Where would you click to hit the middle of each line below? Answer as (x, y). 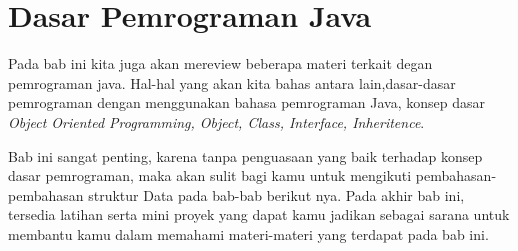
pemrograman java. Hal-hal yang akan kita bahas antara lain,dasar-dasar (232, 82)
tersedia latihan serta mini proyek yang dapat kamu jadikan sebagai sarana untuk (259, 214)
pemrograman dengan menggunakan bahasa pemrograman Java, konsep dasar (247, 102)
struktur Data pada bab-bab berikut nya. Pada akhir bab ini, (276, 194)
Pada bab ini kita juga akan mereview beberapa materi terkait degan (220, 63)
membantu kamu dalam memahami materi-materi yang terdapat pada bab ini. (248, 233)
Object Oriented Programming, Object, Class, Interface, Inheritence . (216, 121)
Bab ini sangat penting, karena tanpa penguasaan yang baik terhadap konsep (245, 155)
